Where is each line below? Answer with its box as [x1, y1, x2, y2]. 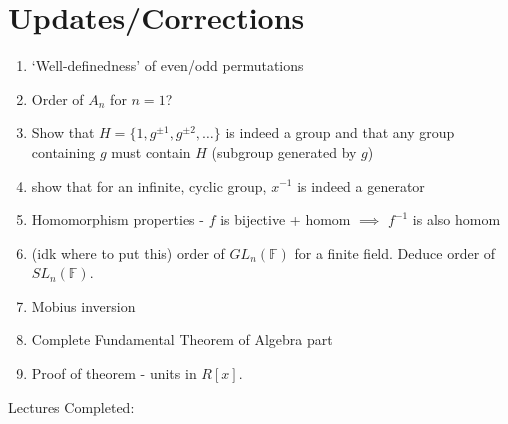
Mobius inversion [31, 295, 136, 316]
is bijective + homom [220, 209, 351, 230]
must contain [111, 141, 191, 162]
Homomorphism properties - [31, 209, 204, 230]
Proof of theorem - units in [31, 363, 197, 384]
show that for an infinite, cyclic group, [31, 175, 267, 196]
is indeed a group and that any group [225, 122, 455, 143]
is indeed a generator [297, 175, 425, 196]
